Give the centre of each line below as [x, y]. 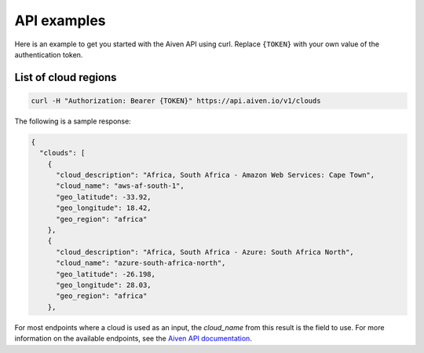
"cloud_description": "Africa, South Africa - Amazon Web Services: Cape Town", [216, 175]
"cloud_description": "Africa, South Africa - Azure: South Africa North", [205, 252]
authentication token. [49, 54]
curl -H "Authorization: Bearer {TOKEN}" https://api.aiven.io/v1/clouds [176, 101]
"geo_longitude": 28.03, [104, 285]
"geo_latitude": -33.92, [104, 197]
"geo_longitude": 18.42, [104, 208]
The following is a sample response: [73, 121]
